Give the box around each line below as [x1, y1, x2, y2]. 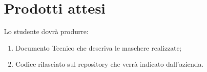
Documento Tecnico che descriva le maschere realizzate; [15, 42, 182, 53]
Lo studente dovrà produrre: [4, 26, 89, 36]
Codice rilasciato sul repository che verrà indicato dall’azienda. [15, 59, 204, 69]
